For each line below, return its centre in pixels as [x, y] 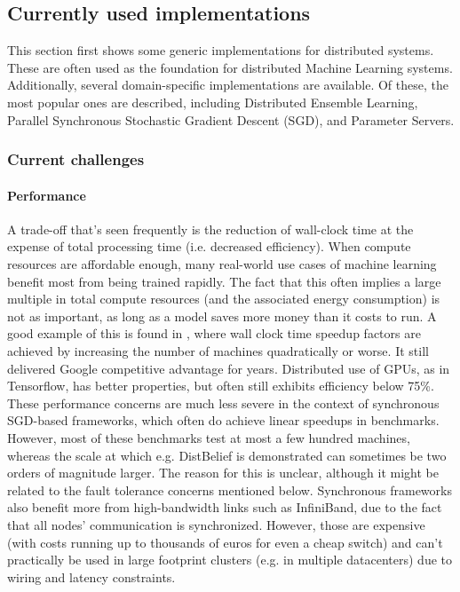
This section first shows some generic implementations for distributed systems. [221, 50]
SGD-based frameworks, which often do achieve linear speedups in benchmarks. [223, 420]
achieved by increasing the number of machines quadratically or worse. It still [218, 350]
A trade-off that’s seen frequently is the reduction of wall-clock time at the [210, 229]
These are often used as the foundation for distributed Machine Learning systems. [230, 67]
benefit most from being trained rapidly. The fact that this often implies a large [224, 281]
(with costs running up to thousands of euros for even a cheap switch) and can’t [225, 542]
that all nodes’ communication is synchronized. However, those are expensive [216, 524]
